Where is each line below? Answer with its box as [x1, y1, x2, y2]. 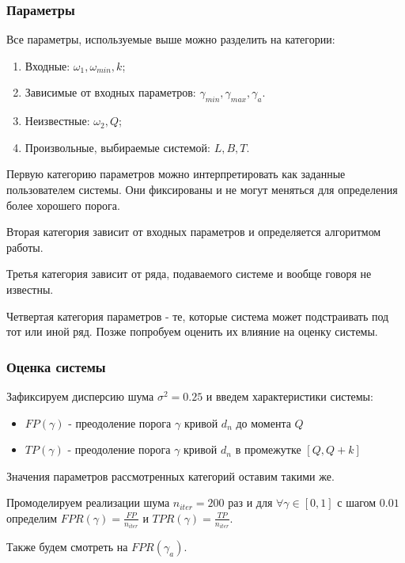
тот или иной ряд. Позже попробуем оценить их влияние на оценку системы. [6, 323, 378, 340]
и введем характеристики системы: [206, 387, 373, 404]
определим [6, 509, 58, 526]
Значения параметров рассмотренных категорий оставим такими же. [6, 467, 335, 484]
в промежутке [235, 441, 301, 458]
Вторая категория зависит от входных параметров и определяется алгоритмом [6, 223, 381, 240]
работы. [6, 238, 44, 255]
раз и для [228, 494, 273, 511]
